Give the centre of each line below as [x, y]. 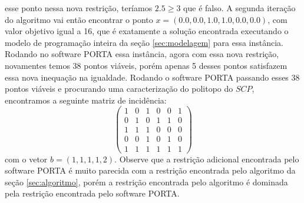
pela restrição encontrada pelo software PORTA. [92, 193]
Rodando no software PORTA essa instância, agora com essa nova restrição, [142, 54]
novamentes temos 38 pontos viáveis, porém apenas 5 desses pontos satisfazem [146, 65]
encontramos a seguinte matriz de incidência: [86, 100]
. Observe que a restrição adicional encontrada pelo [207, 159]
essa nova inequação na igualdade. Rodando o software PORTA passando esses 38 [152, 77]
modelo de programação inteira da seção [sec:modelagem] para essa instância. [144, 42]
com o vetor [26, 159]
